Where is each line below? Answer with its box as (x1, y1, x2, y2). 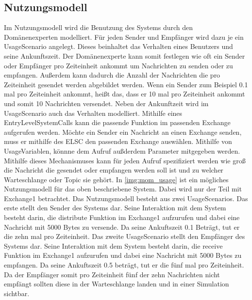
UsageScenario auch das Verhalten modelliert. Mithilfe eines (4, 108, 183, 118)
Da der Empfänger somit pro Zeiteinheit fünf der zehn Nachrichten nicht (4, 269, 220, 279)
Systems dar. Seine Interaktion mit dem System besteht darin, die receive (4, 240, 223, 251)
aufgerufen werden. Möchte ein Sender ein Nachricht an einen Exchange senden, (4, 126, 242, 137)
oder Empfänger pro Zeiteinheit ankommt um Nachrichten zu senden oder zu (4, 60, 233, 70)
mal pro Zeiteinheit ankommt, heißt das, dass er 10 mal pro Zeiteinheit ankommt (4, 89, 245, 99)
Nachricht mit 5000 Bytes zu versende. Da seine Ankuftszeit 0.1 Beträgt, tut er (4, 221, 240, 232)
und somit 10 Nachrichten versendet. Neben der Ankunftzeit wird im (4, 98, 209, 108)
